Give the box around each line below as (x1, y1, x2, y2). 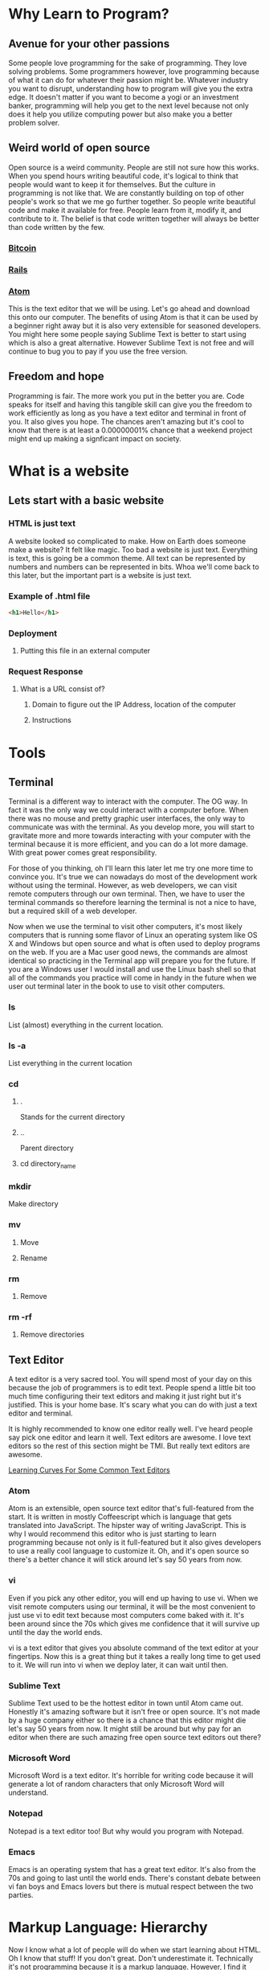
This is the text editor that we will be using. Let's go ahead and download (8, 303, 251, 313)
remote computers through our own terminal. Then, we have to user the (8, 889, 245, 899)
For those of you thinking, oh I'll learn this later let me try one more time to (8, 863, 254, 873)
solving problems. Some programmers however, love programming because (8, 67, 259, 76)
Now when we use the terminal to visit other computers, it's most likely (8, 922, 243, 932)
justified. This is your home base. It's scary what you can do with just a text (8, 1400, 258, 1410)
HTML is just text (8, 518, 76, 529)
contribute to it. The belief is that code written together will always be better (8, 214, 259, 223)
